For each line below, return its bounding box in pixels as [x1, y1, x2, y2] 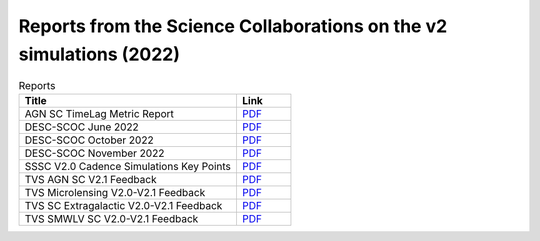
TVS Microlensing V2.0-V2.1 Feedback [24, 185, 206, 199]
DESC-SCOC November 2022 [24, 146, 165, 160]
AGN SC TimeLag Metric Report [24, 106, 175, 120]
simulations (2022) [18, 43, 180, 65]
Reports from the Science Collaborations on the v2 [18, 15, 448, 37]
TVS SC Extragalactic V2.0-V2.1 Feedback [24, 198, 223, 212]
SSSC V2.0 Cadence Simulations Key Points [24, 159, 232, 173]
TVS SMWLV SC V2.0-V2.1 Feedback [24, 211, 199, 225]
